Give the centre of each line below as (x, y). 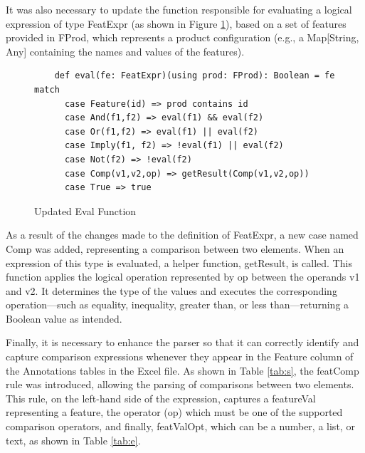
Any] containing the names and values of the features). (125, 51)
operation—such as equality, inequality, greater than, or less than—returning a (178, 304)
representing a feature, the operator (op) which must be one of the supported (174, 412)
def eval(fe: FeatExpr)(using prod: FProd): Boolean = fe (195, 76)
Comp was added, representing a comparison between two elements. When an (175, 248)
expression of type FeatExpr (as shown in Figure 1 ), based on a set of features (176, 23)
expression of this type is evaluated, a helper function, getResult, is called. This (179, 262)
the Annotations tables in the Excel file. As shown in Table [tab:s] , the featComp (182, 370)
